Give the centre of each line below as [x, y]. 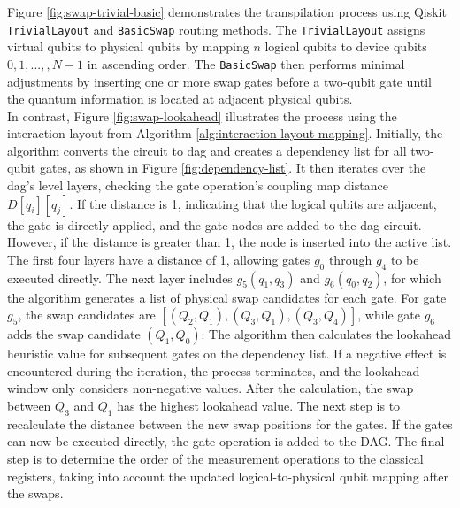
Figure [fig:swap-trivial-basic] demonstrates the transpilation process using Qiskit [227, 12]
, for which [412, 277]
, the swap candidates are [87, 315]
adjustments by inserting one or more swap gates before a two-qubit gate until [220, 81]
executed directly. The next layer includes [120, 277]
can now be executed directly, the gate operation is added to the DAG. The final [226, 441]
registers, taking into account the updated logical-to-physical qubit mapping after [228, 476]
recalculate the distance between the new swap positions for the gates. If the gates [230, 423]
